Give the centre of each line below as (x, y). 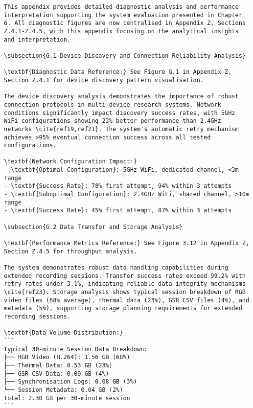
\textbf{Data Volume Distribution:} (64, 333)
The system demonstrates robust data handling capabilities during (116, 268)
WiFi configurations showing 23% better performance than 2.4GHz (113, 121)
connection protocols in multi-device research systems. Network (113, 104)
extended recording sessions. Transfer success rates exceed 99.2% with (125, 276)
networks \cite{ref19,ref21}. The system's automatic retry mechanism (121, 129)
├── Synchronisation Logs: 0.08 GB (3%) (71, 382)
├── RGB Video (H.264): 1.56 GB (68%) (67, 357)
